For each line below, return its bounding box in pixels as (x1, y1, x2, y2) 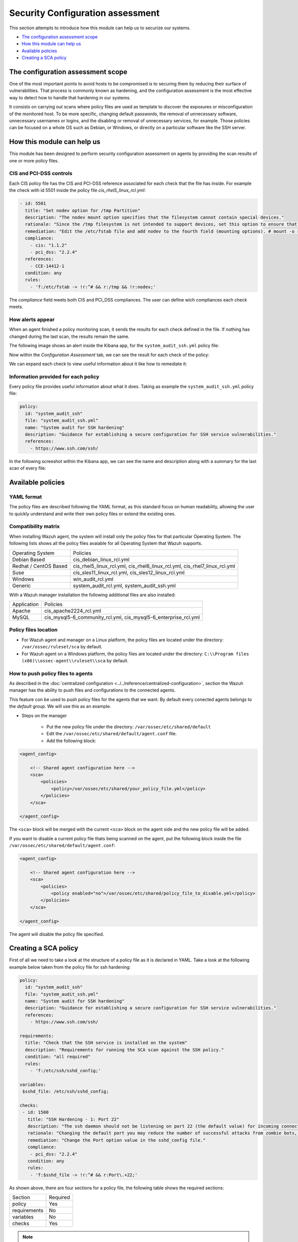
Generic (12, 582, 31, 589)
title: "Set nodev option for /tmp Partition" (25, 208, 141, 213)
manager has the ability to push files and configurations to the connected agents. (9, 687, 176, 693)
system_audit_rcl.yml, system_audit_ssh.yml (73, 582, 176, 589)
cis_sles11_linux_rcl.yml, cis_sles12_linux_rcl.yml (73, 569, 185, 576)
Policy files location (9, 626, 58, 633)
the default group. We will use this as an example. (9, 703, 111, 709)
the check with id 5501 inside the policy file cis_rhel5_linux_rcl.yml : (9, 187, 146, 193)
